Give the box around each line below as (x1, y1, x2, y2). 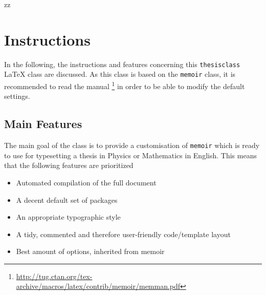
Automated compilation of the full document (16, 177, 157, 187)
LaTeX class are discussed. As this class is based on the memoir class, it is (4, 69, 236, 79)
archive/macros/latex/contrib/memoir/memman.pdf (16, 281, 181, 291)
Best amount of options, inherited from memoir (16, 246, 165, 257)
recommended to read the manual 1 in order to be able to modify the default (4, 79, 245, 91)
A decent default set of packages (16, 194, 118, 205)
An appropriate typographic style (16, 212, 121, 222)
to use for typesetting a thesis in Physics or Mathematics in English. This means (4, 150, 257, 160)
